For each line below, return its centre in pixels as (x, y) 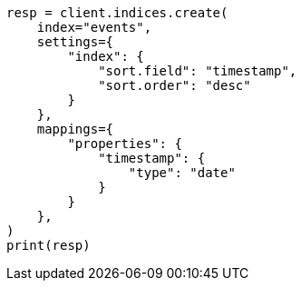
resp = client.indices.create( (117, 13)
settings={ (75, 42)
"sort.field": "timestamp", (198, 71)
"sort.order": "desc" (175, 85)
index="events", (94, 27)
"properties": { (125, 144)
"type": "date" (182, 173)
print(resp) (49, 245)
